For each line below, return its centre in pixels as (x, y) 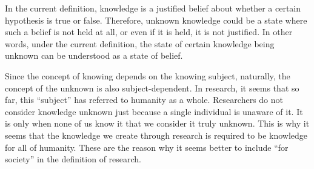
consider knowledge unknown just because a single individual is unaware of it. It (154, 111)
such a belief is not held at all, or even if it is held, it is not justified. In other (149, 32)
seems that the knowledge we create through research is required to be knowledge (156, 135)
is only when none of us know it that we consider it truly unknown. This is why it (157, 123)
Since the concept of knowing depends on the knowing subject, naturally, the (148, 75)
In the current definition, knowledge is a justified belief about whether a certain (153, 8)
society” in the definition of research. (73, 159)
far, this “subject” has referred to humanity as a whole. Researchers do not (144, 100)
